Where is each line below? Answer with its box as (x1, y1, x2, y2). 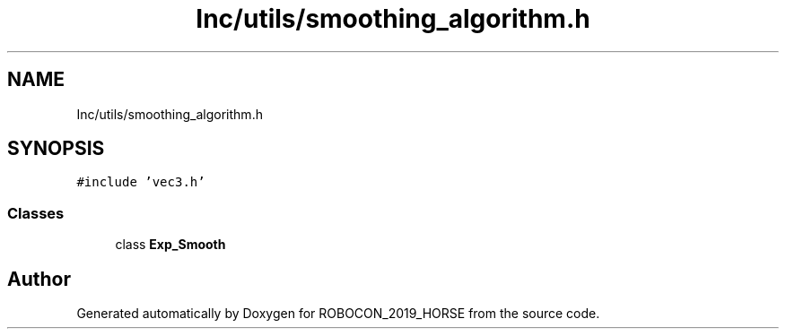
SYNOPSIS (7, 137, 105, 160)
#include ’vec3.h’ (76, 175, 205, 190)
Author (7, 267, 71, 290)
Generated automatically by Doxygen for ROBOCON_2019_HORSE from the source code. (76, 306, 600, 322)
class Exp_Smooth (115, 237, 226, 253)
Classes (7, 203, 65, 222)
